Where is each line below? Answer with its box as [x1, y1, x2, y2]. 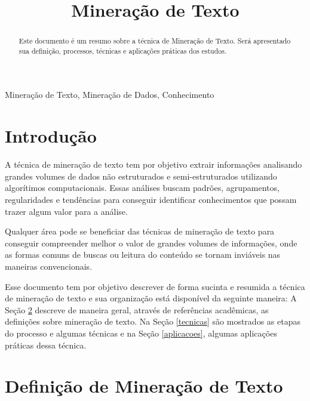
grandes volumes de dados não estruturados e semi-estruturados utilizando [5, 169, 277, 182]
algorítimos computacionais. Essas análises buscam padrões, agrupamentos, [5, 181, 280, 194]
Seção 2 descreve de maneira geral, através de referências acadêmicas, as [5, 303, 269, 316]
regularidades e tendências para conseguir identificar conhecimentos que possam [5, 193, 297, 205]
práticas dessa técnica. [5, 338, 87, 351]
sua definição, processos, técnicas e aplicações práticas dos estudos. [19, 45, 227, 55]
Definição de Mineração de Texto [5, 374, 283, 398]
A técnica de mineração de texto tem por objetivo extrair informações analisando [5, 158, 302, 171]
